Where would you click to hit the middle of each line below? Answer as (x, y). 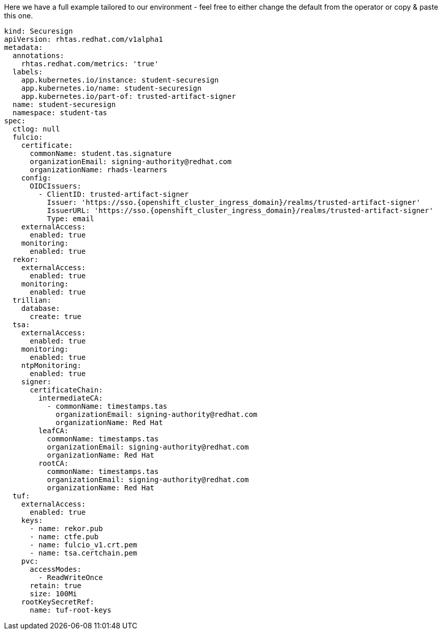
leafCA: (53, 431)
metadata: (23, 47)
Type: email (71, 219)
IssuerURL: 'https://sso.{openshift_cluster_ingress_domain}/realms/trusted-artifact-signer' (240, 210)
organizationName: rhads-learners (99, 170)
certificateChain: (66, 390)
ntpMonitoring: (51, 365)
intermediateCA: (71, 398)
